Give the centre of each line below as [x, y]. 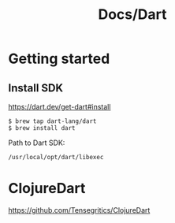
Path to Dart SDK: [37, 143]
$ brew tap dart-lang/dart [52, 121]
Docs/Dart [132, 15]
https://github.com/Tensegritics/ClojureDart [79, 210]
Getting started [59, 59]
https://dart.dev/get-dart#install [60, 107]
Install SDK [36, 88]
